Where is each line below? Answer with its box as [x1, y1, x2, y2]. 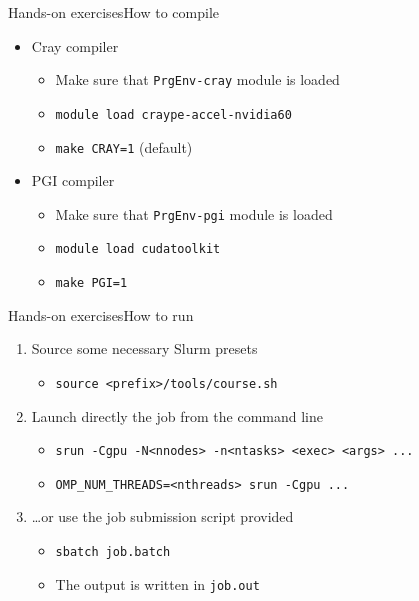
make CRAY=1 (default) [55, 136, 193, 157]
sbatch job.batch [55, 545, 171, 560]
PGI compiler [31, 170, 115, 191]
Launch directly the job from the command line [31, 405, 323, 426]
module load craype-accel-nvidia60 [55, 107, 292, 122]
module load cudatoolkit [55, 242, 221, 257]
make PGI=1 [55, 276, 128, 291]
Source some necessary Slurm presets [31, 338, 258, 359]
